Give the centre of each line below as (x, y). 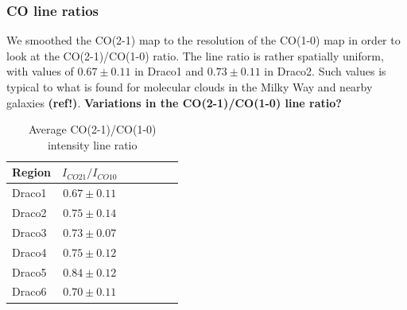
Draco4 (29, 252)
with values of (40, 71)
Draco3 (29, 232)
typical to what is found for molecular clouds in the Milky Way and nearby (190, 87)
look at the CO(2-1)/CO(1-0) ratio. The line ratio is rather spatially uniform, (195, 55)
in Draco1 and (169, 71)
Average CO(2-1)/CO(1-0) (92, 129)
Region (31, 172)
